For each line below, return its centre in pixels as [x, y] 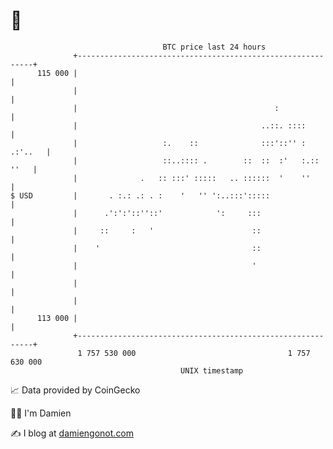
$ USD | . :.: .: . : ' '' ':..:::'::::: [140, 195]
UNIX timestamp [212, 370]
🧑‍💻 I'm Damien [41, 413]
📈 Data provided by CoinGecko [75, 390]
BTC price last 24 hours [214, 47]
